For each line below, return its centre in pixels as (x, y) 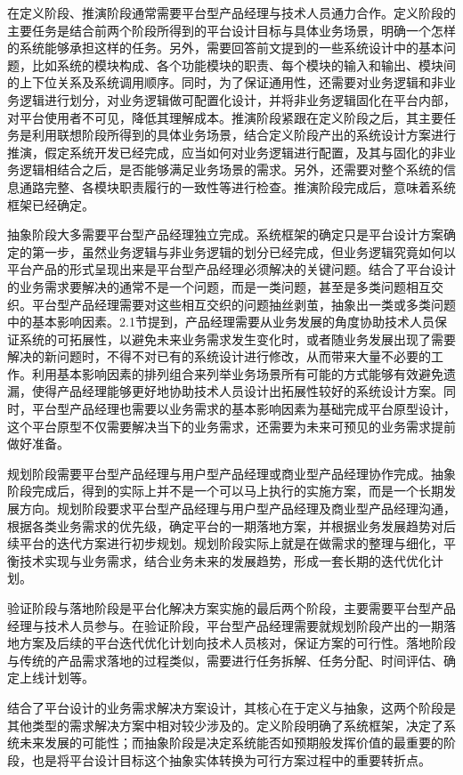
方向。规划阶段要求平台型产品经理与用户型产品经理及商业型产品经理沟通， (237, 509)
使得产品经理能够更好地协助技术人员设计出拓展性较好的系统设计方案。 (237, 391)
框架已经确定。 (51, 204)
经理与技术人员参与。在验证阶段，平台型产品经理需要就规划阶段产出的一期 (225, 625)
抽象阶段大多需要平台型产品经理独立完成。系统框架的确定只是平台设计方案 (225, 234)
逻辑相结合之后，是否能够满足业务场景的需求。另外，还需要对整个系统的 (231, 170)
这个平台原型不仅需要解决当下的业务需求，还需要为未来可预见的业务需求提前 (231, 426)
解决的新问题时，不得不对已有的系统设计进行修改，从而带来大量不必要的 (219, 356)
